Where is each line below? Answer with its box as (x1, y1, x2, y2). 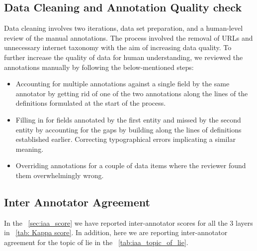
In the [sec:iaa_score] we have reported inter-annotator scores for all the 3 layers (4, 217, 253, 228)
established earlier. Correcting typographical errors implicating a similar (15, 134, 236, 144)
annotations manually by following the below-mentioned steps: (4, 62, 194, 72)
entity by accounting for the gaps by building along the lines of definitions (15, 124, 242, 134)
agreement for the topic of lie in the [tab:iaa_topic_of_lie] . (4, 237, 188, 247)
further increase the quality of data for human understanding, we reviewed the (4, 52, 243, 62)
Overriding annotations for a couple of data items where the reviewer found (15, 160, 246, 171)
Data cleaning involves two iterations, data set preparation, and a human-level (4, 23, 243, 33)
